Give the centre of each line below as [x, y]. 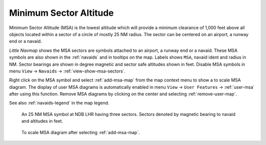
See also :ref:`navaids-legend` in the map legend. [59, 103]
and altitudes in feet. [42, 121]
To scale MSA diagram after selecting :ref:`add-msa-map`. [81, 132]
